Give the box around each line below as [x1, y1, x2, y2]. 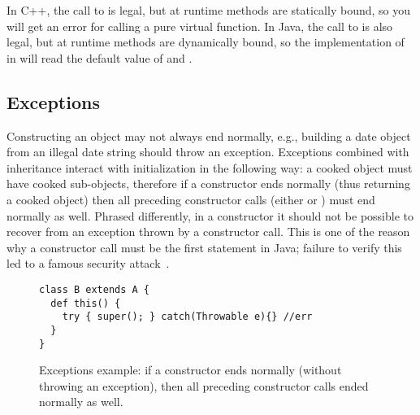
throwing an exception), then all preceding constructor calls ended [39, 377, 369, 394]
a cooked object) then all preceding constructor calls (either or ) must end [6, 190, 375, 207]
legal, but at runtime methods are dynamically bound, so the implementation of [6, 33, 405, 50]
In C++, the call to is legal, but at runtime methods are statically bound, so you [6, 2, 410, 18]
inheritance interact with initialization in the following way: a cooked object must [6, 159, 413, 176]
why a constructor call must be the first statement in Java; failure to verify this [6, 238, 402, 256]
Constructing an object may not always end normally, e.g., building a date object [6, 127, 411, 144]
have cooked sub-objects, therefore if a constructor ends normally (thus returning [6, 175, 410, 192]
